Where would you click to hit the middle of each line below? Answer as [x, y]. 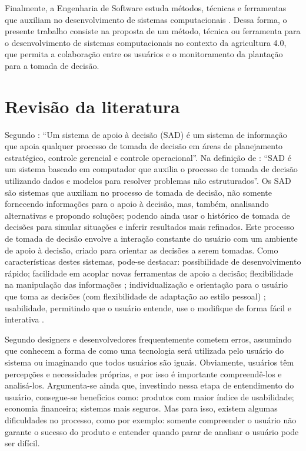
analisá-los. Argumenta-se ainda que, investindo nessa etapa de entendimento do [149, 385]
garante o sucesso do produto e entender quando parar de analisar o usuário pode [152, 431]
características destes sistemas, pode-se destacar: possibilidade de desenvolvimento [153, 261]
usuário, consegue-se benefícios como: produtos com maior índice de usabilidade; [149, 396]
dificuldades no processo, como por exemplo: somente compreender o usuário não [151, 419]
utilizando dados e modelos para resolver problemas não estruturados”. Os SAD [148, 181]
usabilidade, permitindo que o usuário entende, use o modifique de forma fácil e [148, 307]
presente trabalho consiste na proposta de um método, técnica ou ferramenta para [153, 31]
